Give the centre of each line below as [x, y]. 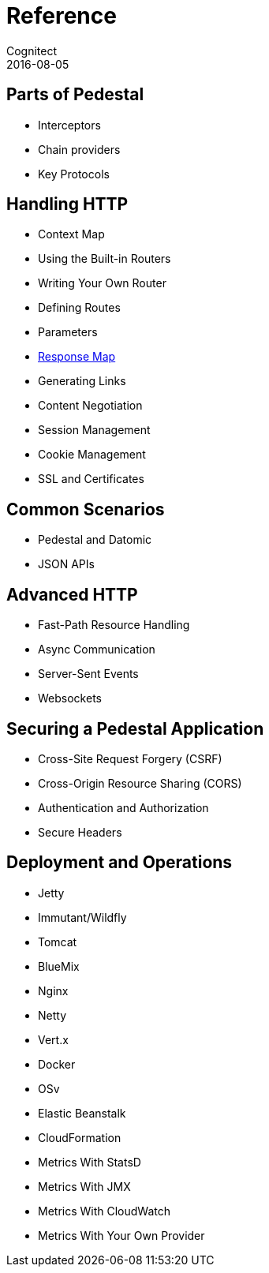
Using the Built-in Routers [105, 259]
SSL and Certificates [91, 479]
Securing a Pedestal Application [135, 728]
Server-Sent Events [88, 674]
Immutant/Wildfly [82, 917]
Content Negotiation [90, 406]
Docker [57, 1064]
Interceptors [69, 125]
